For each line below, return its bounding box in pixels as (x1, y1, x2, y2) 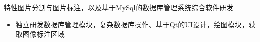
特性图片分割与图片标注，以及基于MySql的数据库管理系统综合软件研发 (4, 2, 234, 12)
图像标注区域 (22, 29, 65, 39)
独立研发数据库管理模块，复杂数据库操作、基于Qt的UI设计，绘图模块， (15, 19, 249, 29)
